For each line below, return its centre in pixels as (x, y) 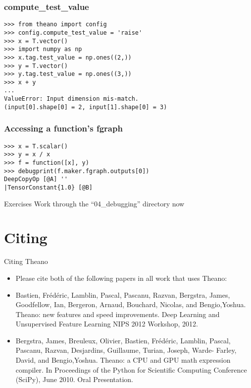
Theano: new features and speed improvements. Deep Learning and (118, 314)
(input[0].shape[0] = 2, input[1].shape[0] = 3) (86, 107)
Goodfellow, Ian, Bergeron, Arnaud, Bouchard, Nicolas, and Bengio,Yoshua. (131, 304)
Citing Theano (26, 261)
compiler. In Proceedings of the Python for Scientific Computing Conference (131, 369)
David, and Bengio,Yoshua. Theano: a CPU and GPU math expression (123, 360)
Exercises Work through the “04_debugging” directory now (94, 203)
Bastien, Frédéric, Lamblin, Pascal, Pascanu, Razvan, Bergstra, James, (123, 294)
